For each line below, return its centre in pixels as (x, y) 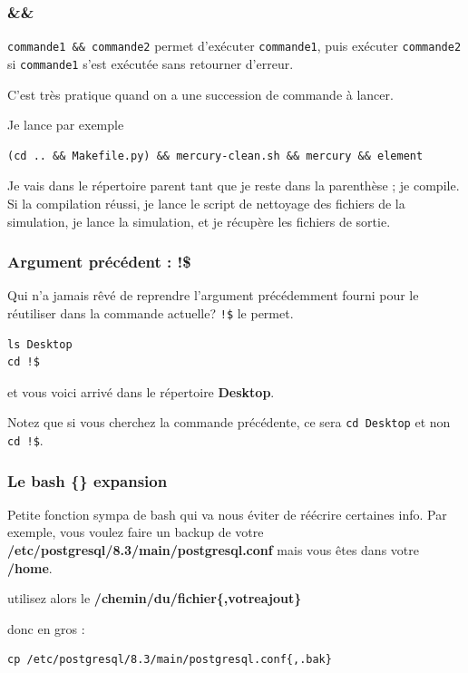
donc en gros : (46, 628)
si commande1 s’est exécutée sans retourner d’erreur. (151, 63)
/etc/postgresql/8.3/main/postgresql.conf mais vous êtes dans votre (213, 550)
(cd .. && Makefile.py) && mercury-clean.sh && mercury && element (215, 156)
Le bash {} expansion (88, 480)
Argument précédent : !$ (99, 262)
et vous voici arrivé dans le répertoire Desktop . (141, 391)
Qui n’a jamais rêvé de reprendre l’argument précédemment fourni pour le (213, 295)
